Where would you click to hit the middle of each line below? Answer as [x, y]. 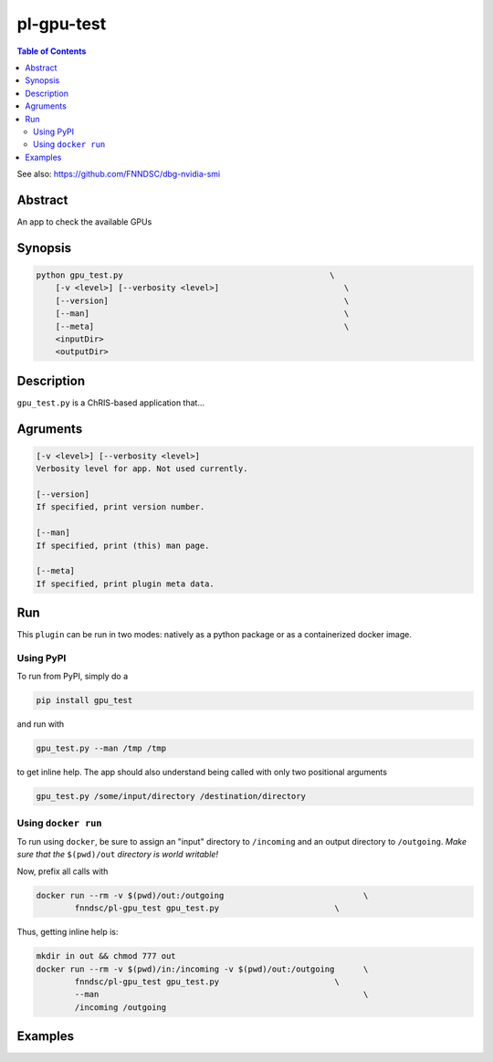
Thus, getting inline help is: [68, 932]
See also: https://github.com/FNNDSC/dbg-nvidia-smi [119, 174]
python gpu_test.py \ [185, 275]
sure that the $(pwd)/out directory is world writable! [118, 855]
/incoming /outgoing [121, 1007]
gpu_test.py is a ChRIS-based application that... [111, 403]
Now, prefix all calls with [63, 871]
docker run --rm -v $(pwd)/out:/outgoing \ [202, 895]
